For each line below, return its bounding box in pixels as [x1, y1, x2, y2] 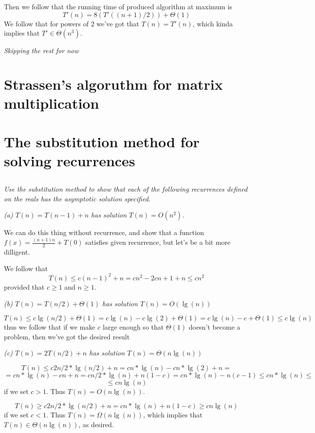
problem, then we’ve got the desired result [4, 331, 130, 341]
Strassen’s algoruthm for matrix [4, 74, 223, 94]
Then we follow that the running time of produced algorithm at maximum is [4, 1, 232, 11]
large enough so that [102, 322, 164, 332]
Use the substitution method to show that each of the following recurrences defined [4, 184, 248, 194]
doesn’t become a [188, 322, 241, 332]
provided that [4, 281, 45, 292]
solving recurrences [4, 150, 135, 170]
